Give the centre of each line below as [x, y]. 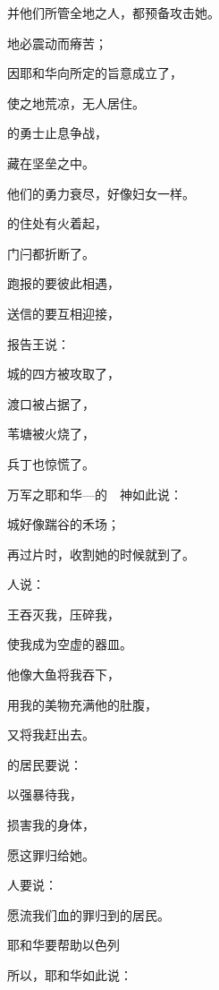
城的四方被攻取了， [63, 374]
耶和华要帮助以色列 [63, 945]
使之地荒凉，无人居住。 [76, 102]
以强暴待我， [45, 794]
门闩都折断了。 [51, 253]
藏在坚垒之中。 [51, 162]
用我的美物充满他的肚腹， [82, 704]
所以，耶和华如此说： [70, 975]
